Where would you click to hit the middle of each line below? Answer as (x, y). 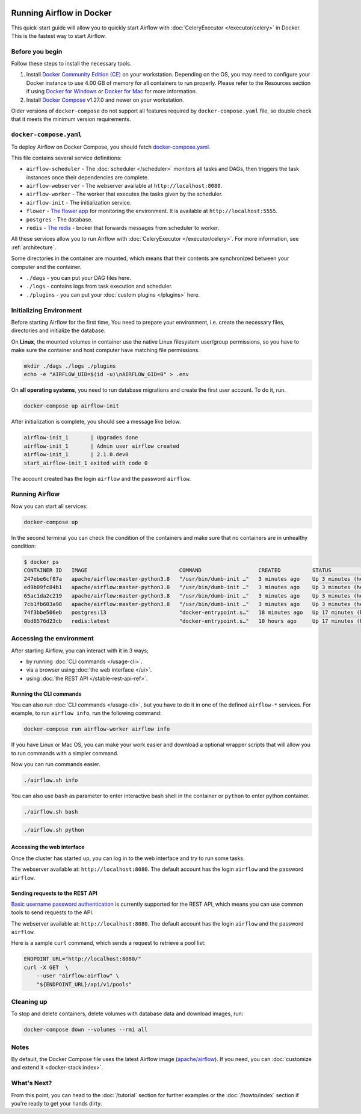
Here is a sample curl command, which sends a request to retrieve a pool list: (108, 943)
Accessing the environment (53, 639)
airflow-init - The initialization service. (79, 202)
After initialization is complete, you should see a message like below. (96, 422)
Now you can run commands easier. (56, 764)
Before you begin (37, 51)
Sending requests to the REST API (54, 893)
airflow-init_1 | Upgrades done (81, 438)
